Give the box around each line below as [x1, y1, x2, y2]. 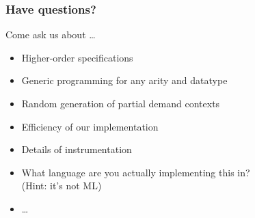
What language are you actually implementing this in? [21, 165, 250, 179]
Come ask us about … [5, 27, 96, 42]
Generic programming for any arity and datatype [21, 73, 228, 87]
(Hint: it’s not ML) [21, 178, 102, 193]
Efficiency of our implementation [21, 119, 159, 133]
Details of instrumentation [21, 142, 132, 156]
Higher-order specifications [21, 50, 133, 64]
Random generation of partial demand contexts [21, 96, 220, 110]
